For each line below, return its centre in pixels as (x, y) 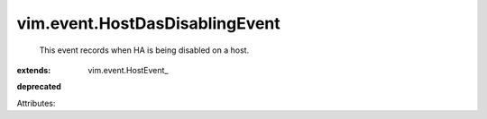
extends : (34, 70)
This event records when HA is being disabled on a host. (144, 50)
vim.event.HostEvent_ (128, 70)
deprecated (39, 87)
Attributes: (36, 103)
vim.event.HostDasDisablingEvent (149, 23)
